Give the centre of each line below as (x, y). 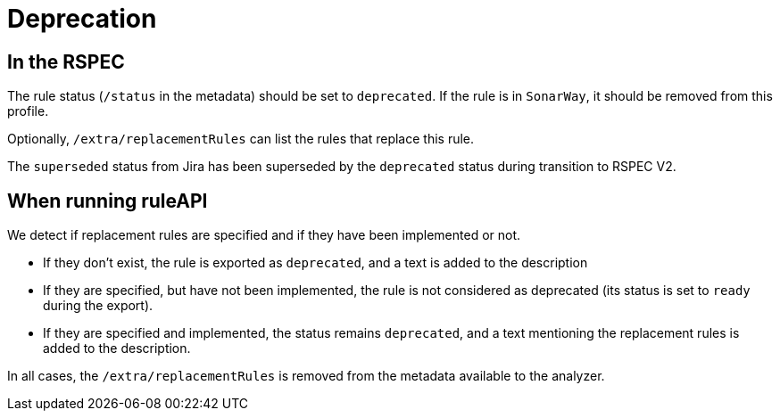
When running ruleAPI (108, 201)
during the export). (98, 306)
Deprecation (82, 19)
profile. (28, 111)
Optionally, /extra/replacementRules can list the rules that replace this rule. (241, 139)
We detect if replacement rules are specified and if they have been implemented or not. (264, 235)
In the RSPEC (66, 61)
